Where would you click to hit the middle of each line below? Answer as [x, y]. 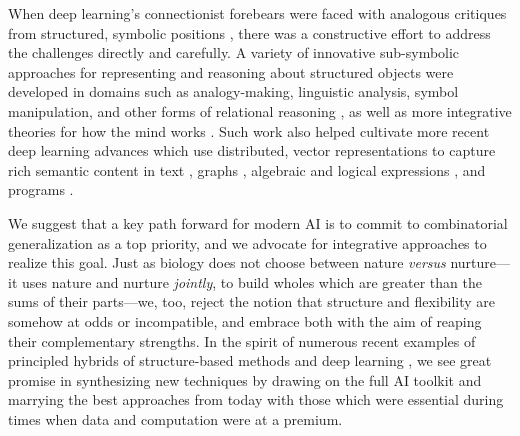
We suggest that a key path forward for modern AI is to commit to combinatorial [258, 222]
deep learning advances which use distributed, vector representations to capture [252, 150]
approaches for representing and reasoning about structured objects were [231, 71]
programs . [41, 189]
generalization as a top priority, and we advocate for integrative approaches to [247, 242]
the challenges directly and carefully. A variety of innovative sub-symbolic [234, 52]
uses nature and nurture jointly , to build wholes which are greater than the [251, 281]
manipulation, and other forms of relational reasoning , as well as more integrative [260, 110]
